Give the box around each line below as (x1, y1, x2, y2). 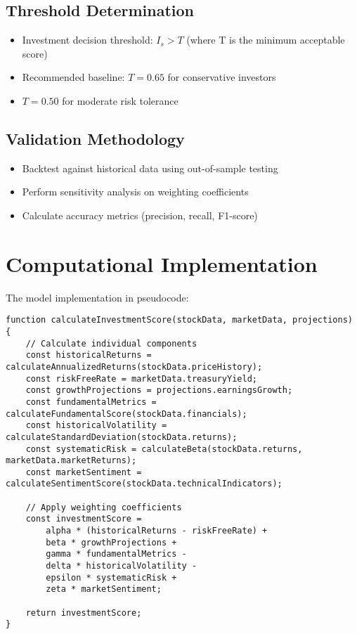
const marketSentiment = (25, 467, 142, 477)
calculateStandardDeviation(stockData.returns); (6, 432, 238, 442)
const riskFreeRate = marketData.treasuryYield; (25, 373, 257, 384)
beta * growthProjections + (46, 537, 177, 548)
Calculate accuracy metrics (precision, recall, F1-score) (22, 207, 258, 222)
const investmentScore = (25, 514, 142, 524)
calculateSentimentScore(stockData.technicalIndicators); (6, 479, 283, 489)
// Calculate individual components (25, 338, 197, 349)
